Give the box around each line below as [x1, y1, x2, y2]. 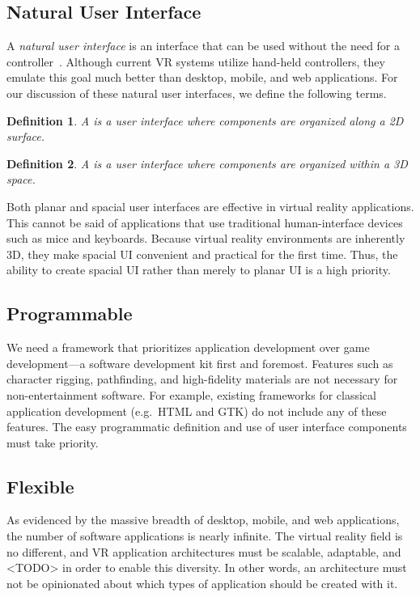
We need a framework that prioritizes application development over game [6, 339, 370, 356]
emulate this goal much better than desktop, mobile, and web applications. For [6, 69, 398, 86]
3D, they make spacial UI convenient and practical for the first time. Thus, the [6, 245, 398, 262]
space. [6, 171, 36, 188]
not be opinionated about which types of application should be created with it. [6, 574, 398, 591]
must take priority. [6, 434, 99, 451]
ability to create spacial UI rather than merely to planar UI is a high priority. [6, 261, 391, 278]
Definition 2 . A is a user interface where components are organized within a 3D [6, 155, 408, 171]
